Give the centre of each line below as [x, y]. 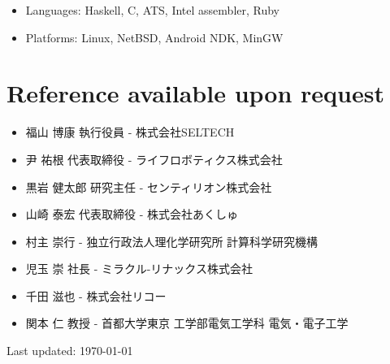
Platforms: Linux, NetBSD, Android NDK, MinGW [154, 37]
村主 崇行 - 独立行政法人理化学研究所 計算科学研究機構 [172, 241]
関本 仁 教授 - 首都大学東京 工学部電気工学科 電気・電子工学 [187, 323]
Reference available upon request [195, 93]
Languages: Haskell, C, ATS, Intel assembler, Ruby [153, 10]
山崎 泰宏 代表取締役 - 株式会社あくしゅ [132, 214]
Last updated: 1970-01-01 [70, 351]
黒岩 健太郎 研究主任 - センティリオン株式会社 [149, 186]
